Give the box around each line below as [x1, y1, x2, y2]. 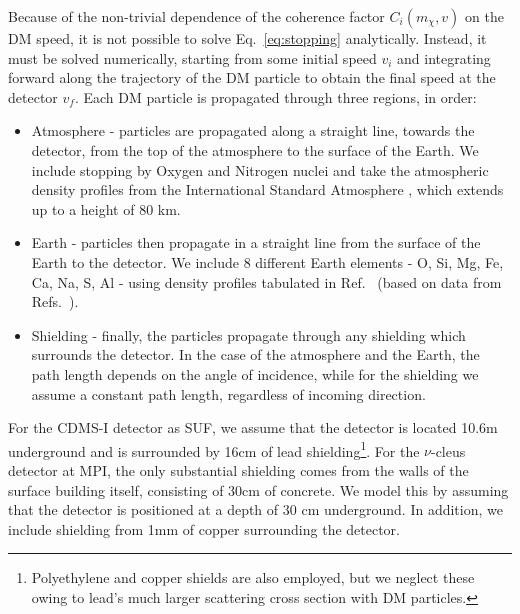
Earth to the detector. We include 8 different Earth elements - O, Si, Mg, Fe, [31, 251, 504, 272]
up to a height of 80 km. [31, 198, 181, 219]
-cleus [430, 440, 466, 461]
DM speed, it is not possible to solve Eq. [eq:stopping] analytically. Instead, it [8, 28, 487, 48]
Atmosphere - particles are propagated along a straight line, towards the [31, 120, 475, 141]
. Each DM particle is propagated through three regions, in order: [74, 86, 477, 107]
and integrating [397, 47, 491, 68]
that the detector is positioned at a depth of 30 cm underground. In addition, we [8, 499, 503, 520]
